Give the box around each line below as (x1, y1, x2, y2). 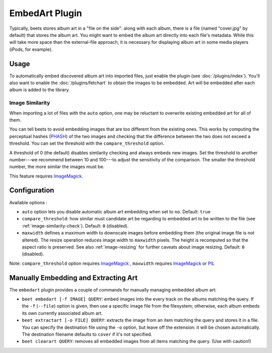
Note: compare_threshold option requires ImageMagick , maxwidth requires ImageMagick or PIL (9, 260, 215, 266)
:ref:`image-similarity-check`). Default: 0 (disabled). (22, 222, 129, 229)
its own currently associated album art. (22, 310, 103, 316)
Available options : (9, 199, 48, 205)
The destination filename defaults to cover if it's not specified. (22, 331, 152, 337)
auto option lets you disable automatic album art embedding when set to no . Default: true (22, 208, 211, 214)
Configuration (9, 186, 54, 195)
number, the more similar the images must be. (9, 164, 105, 170)
